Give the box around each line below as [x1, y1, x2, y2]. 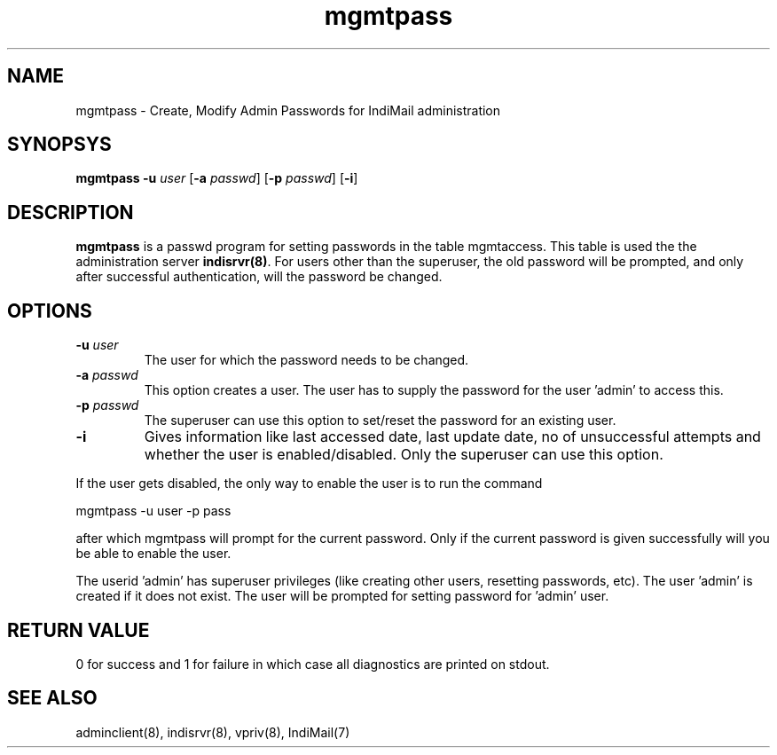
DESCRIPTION [7, 201, 134, 224]
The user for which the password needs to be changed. [144, 352, 469, 368]
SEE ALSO [7, 687, 98, 710]
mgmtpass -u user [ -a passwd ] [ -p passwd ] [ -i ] [75, 170, 358, 186]
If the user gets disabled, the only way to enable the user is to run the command [75, 476, 543, 492]
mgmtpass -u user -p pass [75, 503, 232, 519]
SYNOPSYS [7, 133, 112, 156]
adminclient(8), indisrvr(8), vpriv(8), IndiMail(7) [75, 724, 350, 740]
